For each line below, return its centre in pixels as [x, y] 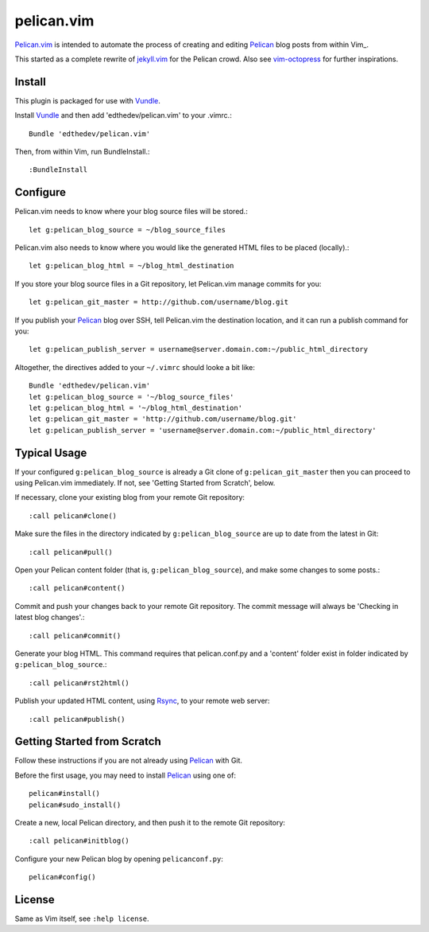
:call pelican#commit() [75, 636]
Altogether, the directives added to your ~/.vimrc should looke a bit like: [135, 367]
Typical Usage [51, 452]
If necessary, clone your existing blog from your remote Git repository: [130, 497]
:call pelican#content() [77, 588]
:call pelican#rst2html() [79, 683]
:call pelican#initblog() [79, 841]
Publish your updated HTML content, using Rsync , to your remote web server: [142, 701]
